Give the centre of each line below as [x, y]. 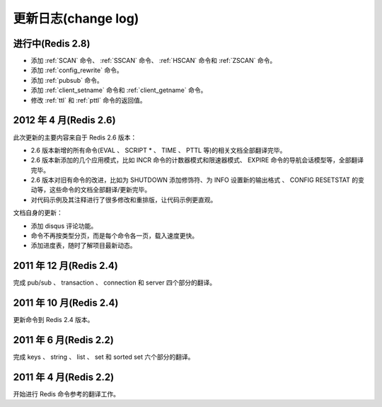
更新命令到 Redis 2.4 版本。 [53, 320]
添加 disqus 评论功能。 [64, 226]
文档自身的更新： [38, 213]
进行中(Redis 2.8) [52, 44]
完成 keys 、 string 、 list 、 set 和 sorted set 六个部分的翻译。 [104, 357]
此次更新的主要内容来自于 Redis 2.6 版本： [75, 137]
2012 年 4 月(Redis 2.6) [64, 120]
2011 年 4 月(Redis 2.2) [64, 377]
